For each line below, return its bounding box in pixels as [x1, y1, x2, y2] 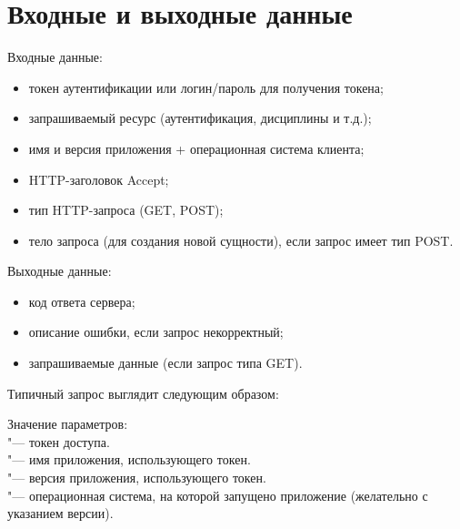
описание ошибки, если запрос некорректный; [28, 322, 284, 341]
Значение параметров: [7, 414, 128, 433]
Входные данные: [7, 47, 103, 66]
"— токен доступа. [7, 432, 110, 451]
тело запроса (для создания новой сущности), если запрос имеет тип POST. [28, 230, 454, 249]
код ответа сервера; [28, 291, 135, 310]
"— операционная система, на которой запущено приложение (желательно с [7, 485, 428, 504]
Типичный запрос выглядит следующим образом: [7, 383, 279, 402]
